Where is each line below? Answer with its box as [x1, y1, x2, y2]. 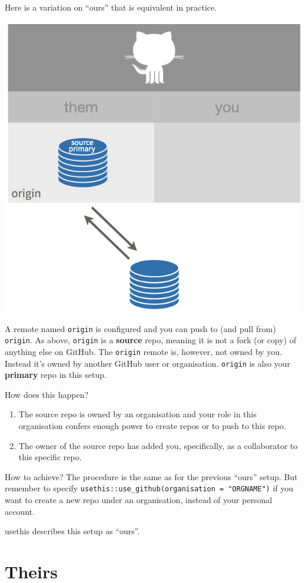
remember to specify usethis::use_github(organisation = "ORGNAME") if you [5, 482, 294, 494]
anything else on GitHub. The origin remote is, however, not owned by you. [5, 345, 282, 357]
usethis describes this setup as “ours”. [5, 525, 140, 537]
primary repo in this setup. [5, 368, 107, 381]
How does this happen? [5, 388, 89, 400]
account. [5, 505, 35, 517]
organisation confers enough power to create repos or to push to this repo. [18, 420, 286, 432]
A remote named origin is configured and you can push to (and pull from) [5, 322, 276, 334]
